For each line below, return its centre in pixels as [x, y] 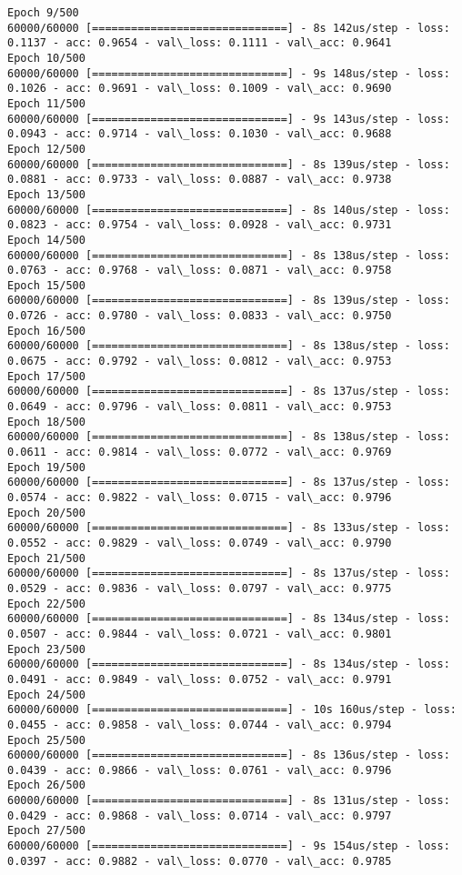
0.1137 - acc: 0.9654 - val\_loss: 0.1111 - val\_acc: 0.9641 [200, 43]
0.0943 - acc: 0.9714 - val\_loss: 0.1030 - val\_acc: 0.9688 [200, 134]
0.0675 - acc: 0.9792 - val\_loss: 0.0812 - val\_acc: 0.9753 [200, 362]
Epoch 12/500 [46, 149]
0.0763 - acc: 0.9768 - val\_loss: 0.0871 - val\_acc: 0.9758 [200, 271]
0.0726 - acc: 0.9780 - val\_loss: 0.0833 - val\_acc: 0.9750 [200, 316]
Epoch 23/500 [46, 649]
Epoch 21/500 [46, 558]
